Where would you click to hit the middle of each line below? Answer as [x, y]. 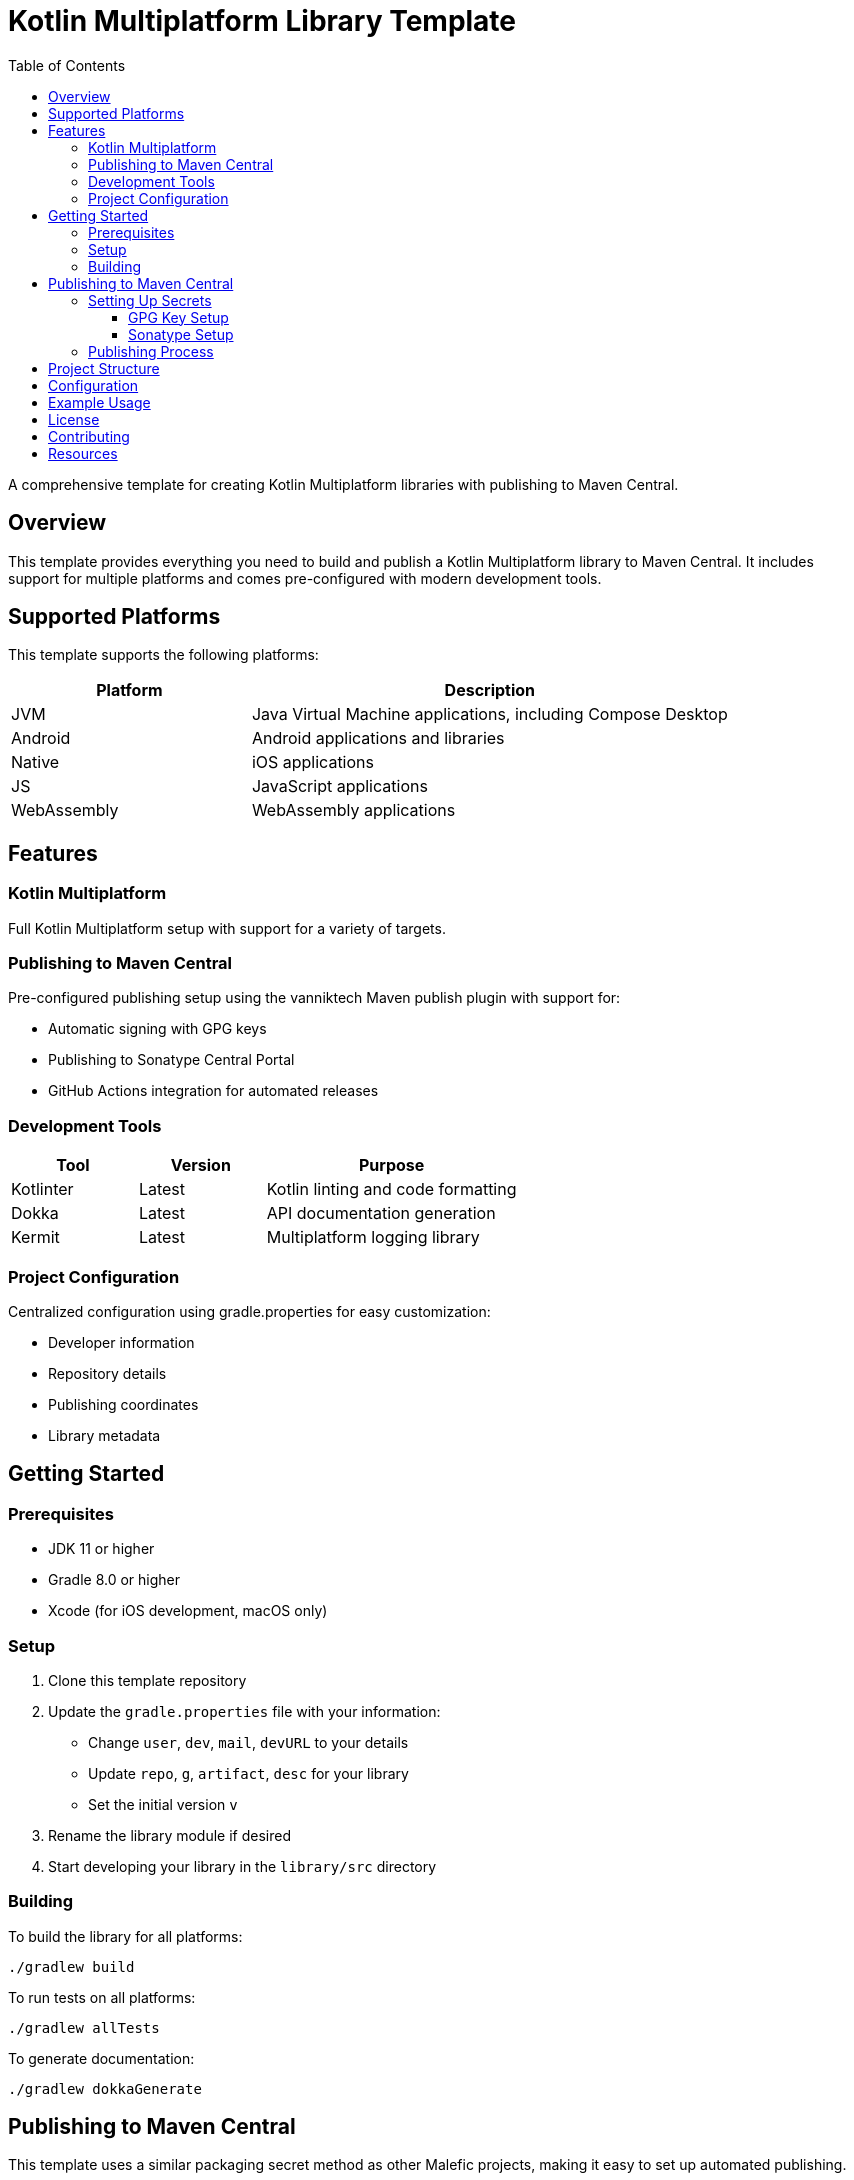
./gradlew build [71, 1966]
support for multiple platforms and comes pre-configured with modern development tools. [305, 578]
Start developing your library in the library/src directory [242, 1866]
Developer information [121, 1342]
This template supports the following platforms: [163, 655]
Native [35, 762]
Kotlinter [42, 1189]
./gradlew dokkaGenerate [105, 2088]
